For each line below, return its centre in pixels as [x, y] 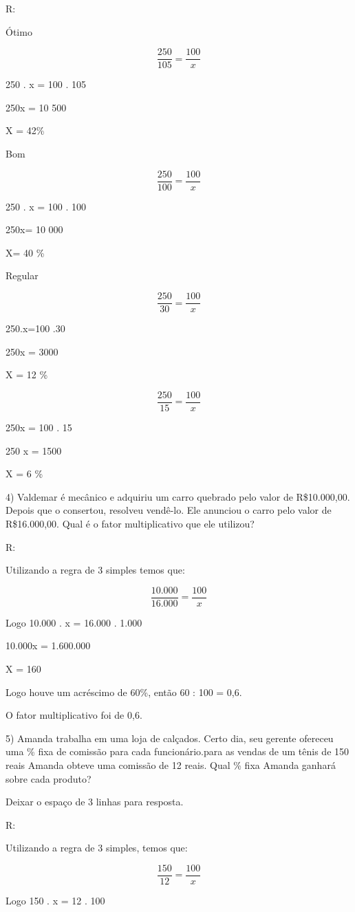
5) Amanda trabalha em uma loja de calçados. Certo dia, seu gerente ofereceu [170, 738]
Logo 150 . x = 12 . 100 [55, 900]
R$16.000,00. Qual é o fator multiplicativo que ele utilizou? [130, 523]
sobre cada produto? [49, 778]
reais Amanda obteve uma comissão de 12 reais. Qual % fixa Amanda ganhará [171, 764]
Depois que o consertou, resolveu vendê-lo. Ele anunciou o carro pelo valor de [169, 510]
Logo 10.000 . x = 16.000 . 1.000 [74, 622]
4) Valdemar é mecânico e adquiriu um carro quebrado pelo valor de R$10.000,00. [178, 496]
